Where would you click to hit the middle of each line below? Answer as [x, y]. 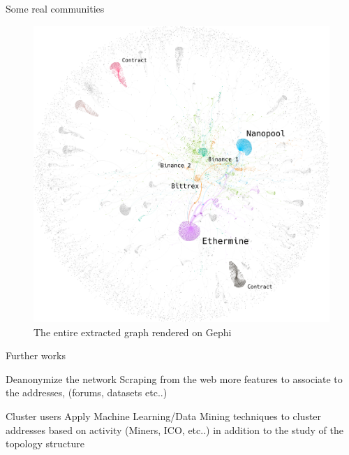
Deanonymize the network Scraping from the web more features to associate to [174, 378]
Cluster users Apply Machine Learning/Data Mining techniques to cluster [164, 416]
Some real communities [55, 8]
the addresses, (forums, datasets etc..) [87, 392]
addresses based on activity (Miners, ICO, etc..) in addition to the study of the [174, 429]
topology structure [45, 443]
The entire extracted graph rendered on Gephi [133, 332]
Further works [36, 355]
